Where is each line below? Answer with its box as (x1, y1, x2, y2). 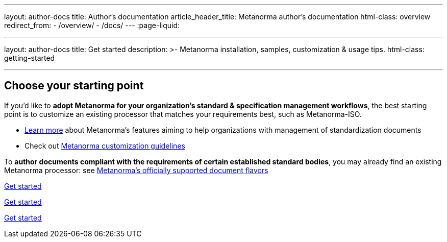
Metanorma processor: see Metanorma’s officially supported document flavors (4, 165, 268, 175)
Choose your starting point (4, 79, 144, 92)
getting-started (4, 54, 55, 62)
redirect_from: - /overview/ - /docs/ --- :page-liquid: (4, 21, 180, 30)
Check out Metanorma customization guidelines (24, 141, 185, 150)
